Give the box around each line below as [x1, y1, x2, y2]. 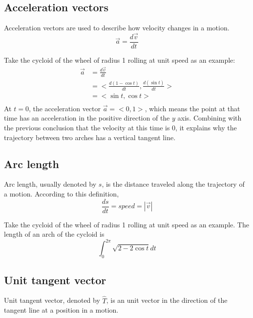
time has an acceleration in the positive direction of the [4, 113, 170, 123]
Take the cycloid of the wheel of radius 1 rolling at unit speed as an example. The [4, 219, 249, 229]
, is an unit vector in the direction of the [106, 295, 228, 305]
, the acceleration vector [28, 103, 101, 113]
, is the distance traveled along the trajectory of [102, 179, 245, 189]
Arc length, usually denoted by [4, 179, 97, 189]
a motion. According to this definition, [4, 189, 119, 199]
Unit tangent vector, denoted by [4, 295, 100, 305]
